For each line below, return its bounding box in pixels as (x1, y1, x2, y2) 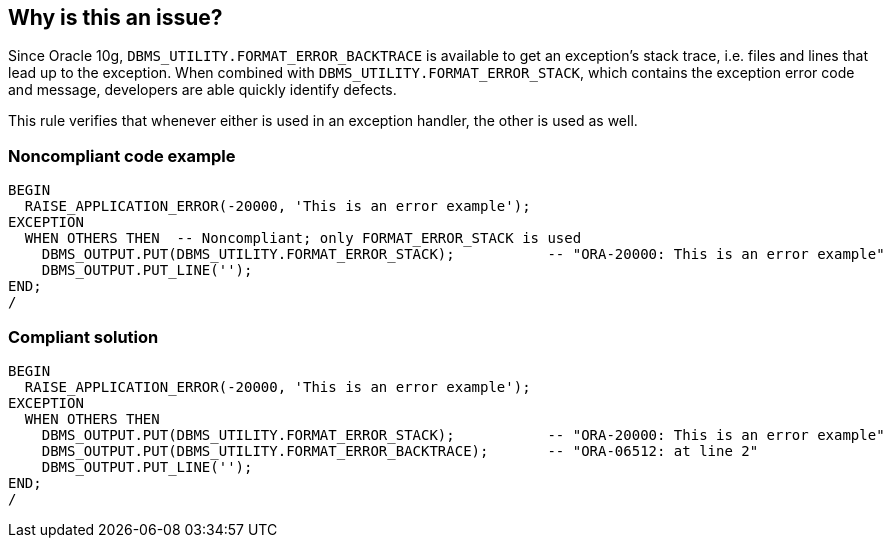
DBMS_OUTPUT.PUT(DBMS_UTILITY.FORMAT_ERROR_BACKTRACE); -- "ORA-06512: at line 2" (41, 442, 759, 459)
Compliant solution (8, 326, 159, 347)
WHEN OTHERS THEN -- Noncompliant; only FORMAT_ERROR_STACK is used (24, 230, 582, 247)
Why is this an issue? (8, 5, 223, 30)
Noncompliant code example (8, 145, 236, 166)
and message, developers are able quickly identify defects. (8, 81, 397, 99)
